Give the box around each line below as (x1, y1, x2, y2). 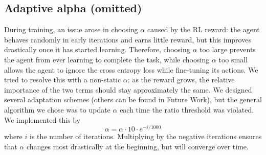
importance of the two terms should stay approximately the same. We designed (4, 84, 252, 95)
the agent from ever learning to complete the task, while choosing (4, 54, 210, 64)
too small (218, 54, 248, 64)
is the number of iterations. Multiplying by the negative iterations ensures (29, 131, 262, 142)
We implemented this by (4, 114, 81, 125)
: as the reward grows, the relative (127, 74, 235, 85)
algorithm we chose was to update (4, 104, 110, 115)
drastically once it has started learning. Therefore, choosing (4, 44, 190, 55)
